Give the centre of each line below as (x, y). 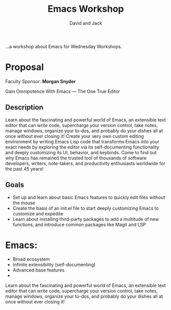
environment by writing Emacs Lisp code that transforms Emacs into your (82, 141)
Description (24, 107)
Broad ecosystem (31, 259)
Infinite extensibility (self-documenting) (54, 265)
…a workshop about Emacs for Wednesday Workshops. (64, 46)
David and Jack (86, 23)
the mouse (24, 202)
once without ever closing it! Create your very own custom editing (75, 136)
